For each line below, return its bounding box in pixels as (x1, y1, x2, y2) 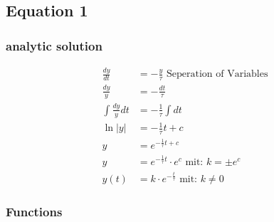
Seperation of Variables (166, 69, 268, 80)
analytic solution (6, 36, 102, 54)
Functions (6, 202, 63, 220)
